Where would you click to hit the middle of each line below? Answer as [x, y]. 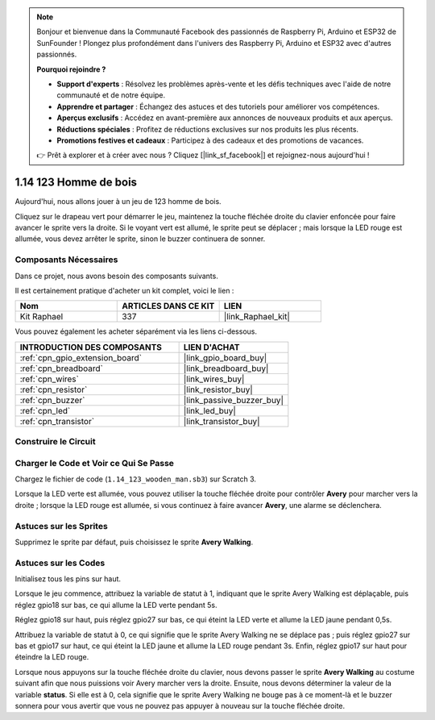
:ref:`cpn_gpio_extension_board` [81, 357]
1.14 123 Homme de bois [76, 183]
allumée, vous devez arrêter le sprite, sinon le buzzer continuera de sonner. [140, 239]
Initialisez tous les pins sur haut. [68, 579]
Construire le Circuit [55, 442]
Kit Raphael [41, 317]
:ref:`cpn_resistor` [54, 389]
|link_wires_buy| [214, 379]
